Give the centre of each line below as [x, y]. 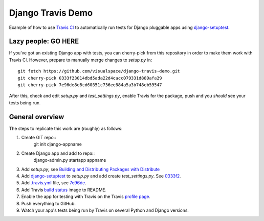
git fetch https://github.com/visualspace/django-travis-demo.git [99, 71]
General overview [37, 117]
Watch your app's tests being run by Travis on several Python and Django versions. [105, 210]
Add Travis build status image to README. [64, 190]
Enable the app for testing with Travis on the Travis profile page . [86, 196]
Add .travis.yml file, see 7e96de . [54, 183]
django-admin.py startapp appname [70, 160]
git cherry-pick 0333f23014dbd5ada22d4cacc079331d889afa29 [90, 78]
